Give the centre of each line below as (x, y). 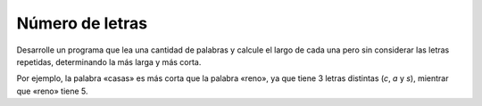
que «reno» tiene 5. (52, 91)
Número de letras (82, 23)
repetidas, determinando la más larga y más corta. (109, 61)
